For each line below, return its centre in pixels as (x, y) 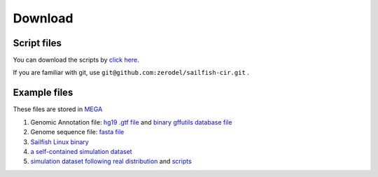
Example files (43, 93)
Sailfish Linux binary (59, 142)
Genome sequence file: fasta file (77, 132)
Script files (37, 43)
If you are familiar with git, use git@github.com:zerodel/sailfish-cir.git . (131, 73)
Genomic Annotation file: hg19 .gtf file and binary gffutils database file (131, 122)
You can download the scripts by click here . (76, 60)
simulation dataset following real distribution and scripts (111, 162)
